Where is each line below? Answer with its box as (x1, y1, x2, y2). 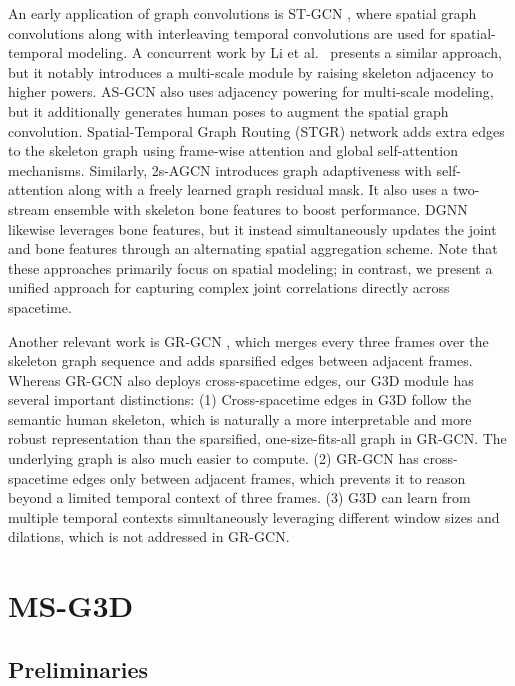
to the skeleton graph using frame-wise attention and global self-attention (8, 140, 458, 161)
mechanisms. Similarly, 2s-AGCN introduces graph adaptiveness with (8, 159, 432, 180)
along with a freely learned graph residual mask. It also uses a (68, 179, 449, 200)
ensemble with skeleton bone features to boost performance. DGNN (53, 198, 468, 219)
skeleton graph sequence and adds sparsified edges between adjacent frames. (8, 350, 473, 371)
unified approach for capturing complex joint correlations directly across (8, 277, 450, 298)
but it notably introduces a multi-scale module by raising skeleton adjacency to (8, 61, 494, 82)
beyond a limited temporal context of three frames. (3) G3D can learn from (8, 487, 471, 508)
